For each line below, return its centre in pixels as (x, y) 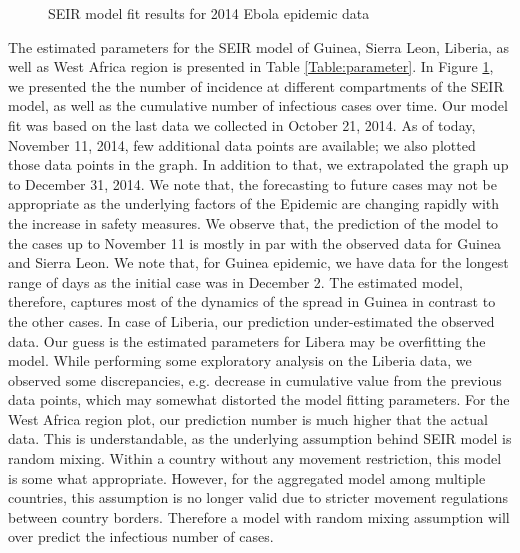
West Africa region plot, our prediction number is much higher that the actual (248, 418)
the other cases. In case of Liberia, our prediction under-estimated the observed (251, 320)
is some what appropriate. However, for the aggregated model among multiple (247, 477)
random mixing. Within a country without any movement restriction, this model (255, 458)
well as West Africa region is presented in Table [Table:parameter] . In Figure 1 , (251, 66)
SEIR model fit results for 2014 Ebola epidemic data (209, 13)
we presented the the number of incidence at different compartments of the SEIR (256, 85)
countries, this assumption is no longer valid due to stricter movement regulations (258, 497)
